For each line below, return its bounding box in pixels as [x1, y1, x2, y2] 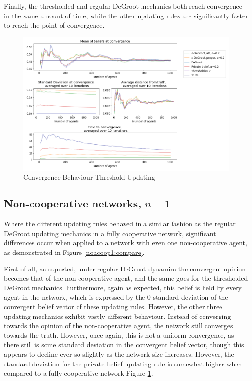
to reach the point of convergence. [4, 20, 105, 30]
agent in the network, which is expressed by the [4, 292, 145, 302]
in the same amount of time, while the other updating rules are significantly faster [4, 10, 248, 20]
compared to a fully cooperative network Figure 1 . [4, 368, 153, 378]
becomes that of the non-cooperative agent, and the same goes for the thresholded [4, 273, 248, 283]
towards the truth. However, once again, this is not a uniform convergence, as [4, 330, 234, 340]
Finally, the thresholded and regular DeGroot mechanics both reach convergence [4, 1, 243, 11]
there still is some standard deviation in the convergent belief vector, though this [4, 339, 244, 349]
